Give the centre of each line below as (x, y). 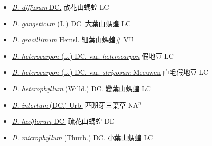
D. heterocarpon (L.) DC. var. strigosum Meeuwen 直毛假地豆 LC (110, 72)
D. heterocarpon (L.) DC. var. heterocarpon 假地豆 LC (93, 56)
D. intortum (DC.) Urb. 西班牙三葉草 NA (75, 105)
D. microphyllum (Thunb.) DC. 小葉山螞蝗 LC (82, 137)
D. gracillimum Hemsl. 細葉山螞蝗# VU (73, 40)
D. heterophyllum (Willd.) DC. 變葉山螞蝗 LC (81, 88)
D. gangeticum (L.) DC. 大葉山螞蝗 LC (71, 23)
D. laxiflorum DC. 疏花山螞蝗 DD (63, 121)
